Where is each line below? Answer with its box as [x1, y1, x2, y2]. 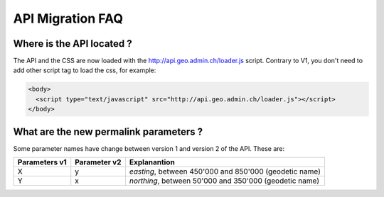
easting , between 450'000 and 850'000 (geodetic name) [129, 167, 321, 176]
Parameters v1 [17, 157, 67, 167]
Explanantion [129, 157, 176, 167]
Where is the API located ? [13, 38, 133, 50]
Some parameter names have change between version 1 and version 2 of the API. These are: [13, 144, 284, 152]
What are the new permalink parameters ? [13, 125, 203, 137]
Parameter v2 [75, 157, 122, 167]
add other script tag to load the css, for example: [13, 66, 156, 74]
